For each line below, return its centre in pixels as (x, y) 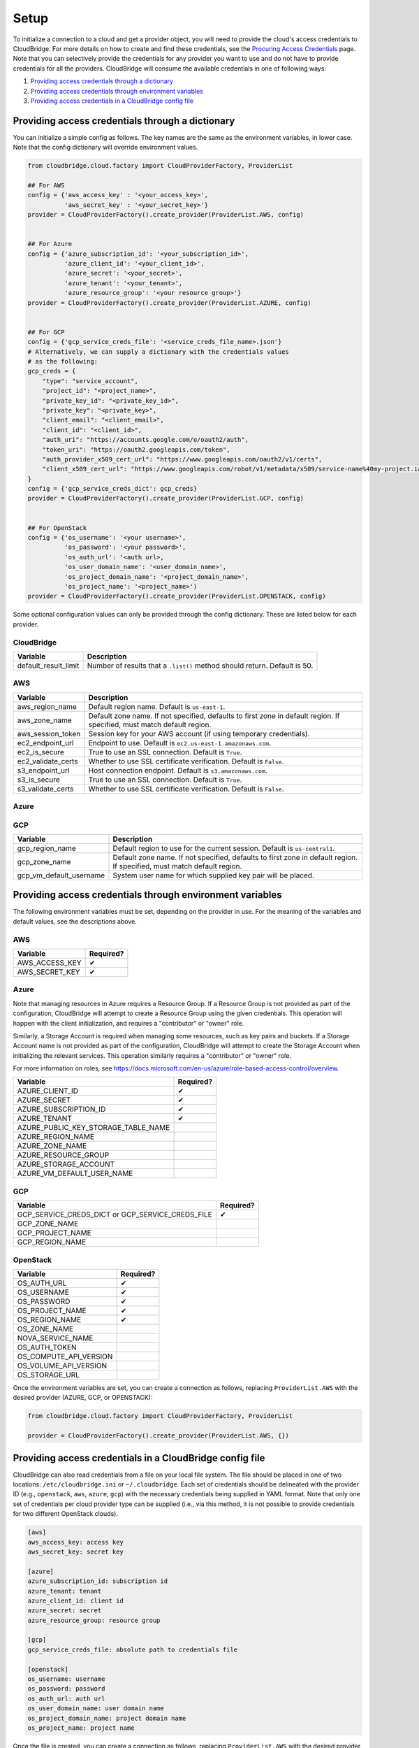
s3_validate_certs (45, 789)
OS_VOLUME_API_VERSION (62, 1366)
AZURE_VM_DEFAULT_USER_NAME (75, 1173)
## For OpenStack (57, 528)
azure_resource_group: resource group (94, 1620)
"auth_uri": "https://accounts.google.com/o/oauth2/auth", (146, 440)
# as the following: (63, 361)
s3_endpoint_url (43, 771)
